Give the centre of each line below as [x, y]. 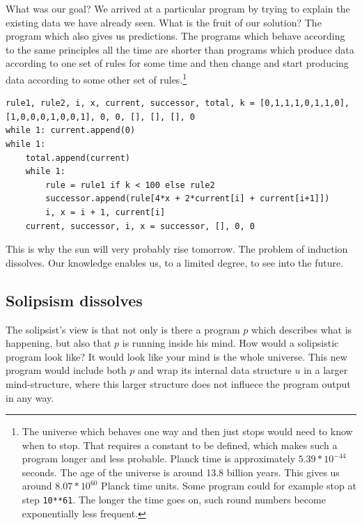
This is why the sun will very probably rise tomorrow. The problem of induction [177, 249]
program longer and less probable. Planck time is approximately [159, 459]
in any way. [30, 397]
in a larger [326, 370]
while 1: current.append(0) [71, 131]
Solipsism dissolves [74, 300]
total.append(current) [78, 158]
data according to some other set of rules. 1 [96, 78]
